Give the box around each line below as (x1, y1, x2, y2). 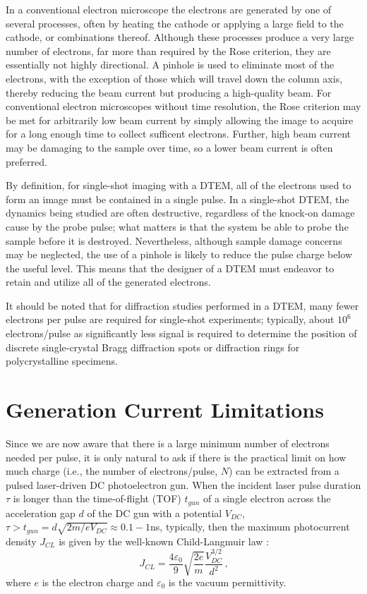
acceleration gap (6, 505, 76, 520)
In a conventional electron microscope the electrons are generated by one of (6, 2, 332, 16)
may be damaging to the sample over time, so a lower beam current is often (6, 140, 333, 154)
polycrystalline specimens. (6, 353, 118, 368)
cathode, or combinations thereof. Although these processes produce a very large (6, 30, 354, 44)
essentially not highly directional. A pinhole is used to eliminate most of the (6, 57, 335, 72)
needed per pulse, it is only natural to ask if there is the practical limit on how (6, 449, 347, 464)
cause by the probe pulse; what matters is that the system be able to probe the (6, 219, 349, 234)
